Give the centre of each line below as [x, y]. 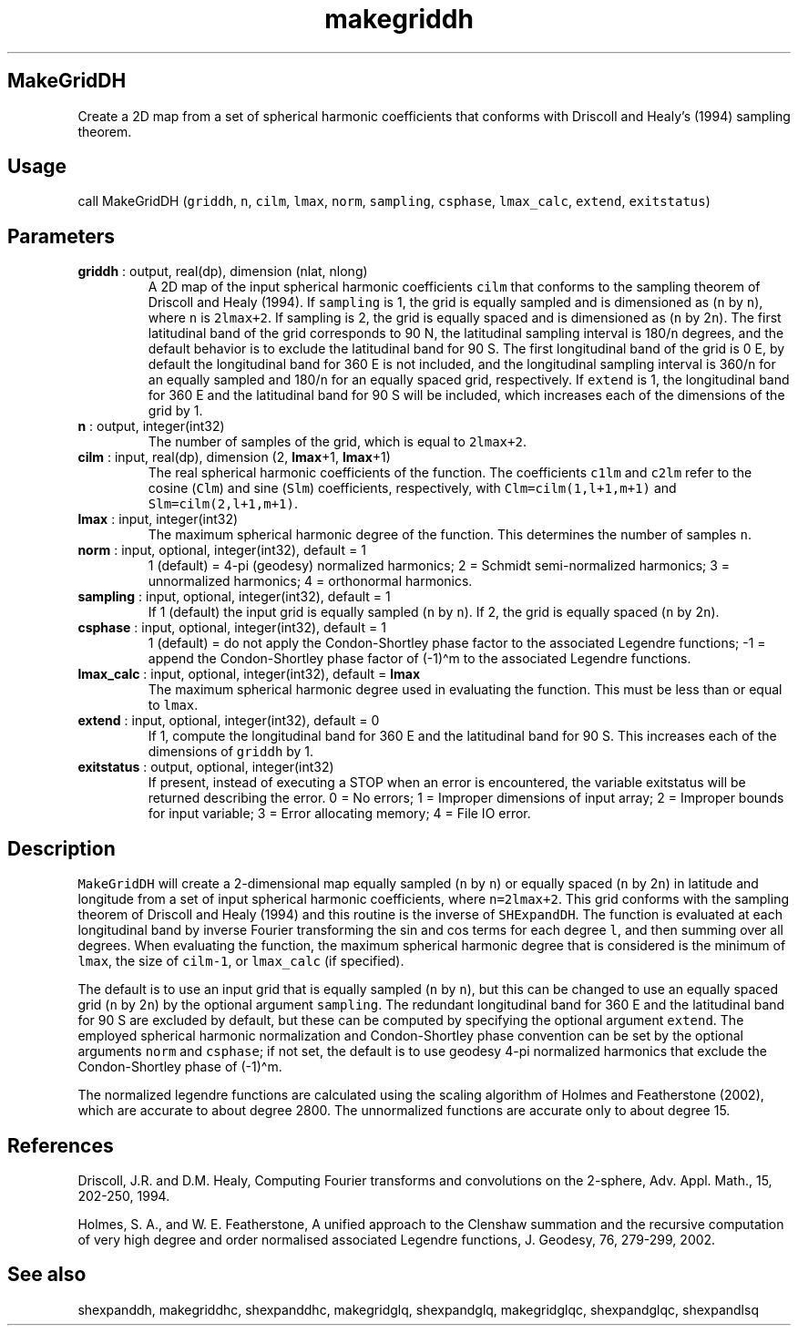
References [61, 1145]
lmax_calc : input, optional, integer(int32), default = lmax [249, 674]
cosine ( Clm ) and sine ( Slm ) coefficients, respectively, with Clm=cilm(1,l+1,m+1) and [412, 488]
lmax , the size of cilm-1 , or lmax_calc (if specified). [241, 961]
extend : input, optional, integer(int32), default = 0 [229, 721]
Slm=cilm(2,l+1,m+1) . [223, 504]
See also [47, 1275]
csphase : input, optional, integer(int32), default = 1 [232, 628]
